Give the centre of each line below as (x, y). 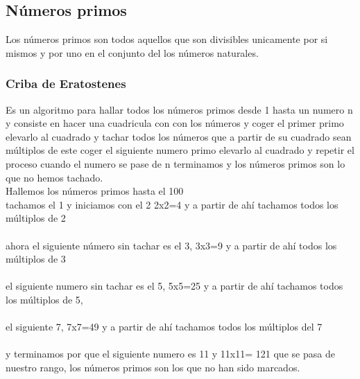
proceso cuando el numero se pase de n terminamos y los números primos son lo (175, 163)
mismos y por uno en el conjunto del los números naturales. (132, 52)
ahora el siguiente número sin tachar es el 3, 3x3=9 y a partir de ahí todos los (171, 245)
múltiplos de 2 (36, 218)
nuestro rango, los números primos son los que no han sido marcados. (153, 367)
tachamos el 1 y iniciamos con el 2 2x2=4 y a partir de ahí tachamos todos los (172, 204)
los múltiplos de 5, (44, 299)
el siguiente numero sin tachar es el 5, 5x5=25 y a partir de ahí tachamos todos (174, 286)
